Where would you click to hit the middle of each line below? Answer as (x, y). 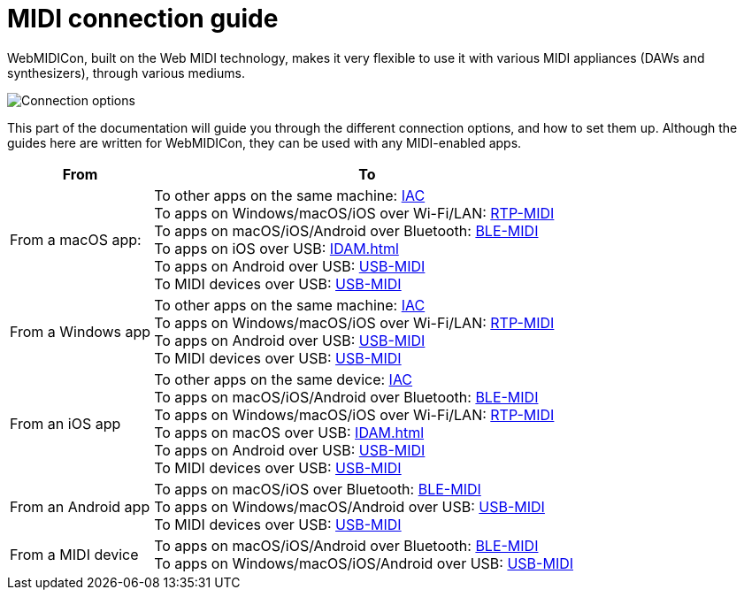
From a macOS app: (76, 239)
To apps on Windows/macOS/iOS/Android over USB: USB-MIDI (364, 563)
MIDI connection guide (143, 19)
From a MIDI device (74, 554)
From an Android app (80, 506)
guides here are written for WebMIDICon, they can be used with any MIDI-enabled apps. (265, 142)
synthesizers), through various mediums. (126, 73)
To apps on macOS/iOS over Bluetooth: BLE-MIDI (318, 489)
